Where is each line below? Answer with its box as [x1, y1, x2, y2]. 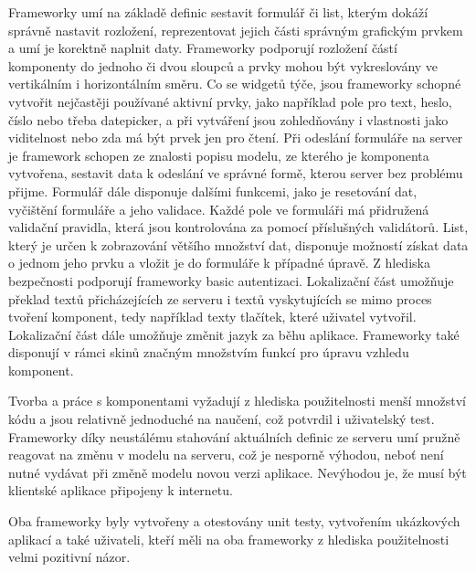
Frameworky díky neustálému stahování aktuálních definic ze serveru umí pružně [8, 427, 460, 446]
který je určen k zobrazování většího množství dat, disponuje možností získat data [8, 235, 469, 254]
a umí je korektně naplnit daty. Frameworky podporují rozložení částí [8, 38, 397, 58]
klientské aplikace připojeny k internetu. [8, 481, 233, 500]
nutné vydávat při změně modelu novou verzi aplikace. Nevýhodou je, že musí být [8, 462, 467, 482]
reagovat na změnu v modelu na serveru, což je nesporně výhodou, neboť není [8, 445, 444, 464]
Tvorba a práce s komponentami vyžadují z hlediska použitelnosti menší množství [8, 391, 466, 410]
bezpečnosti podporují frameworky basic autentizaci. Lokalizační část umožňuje [8, 270, 454, 290]
